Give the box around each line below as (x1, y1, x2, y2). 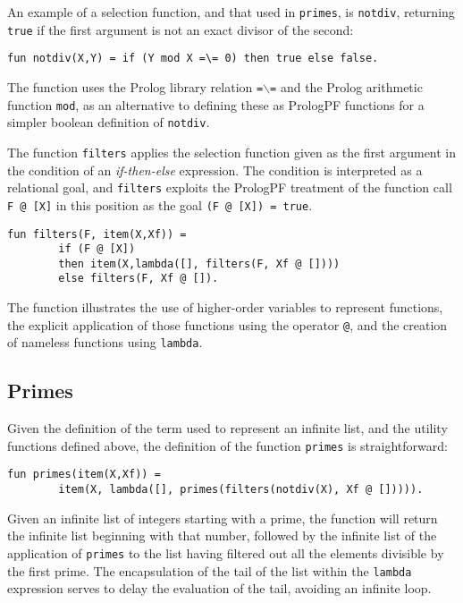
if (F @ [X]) (58, 242, 136, 256)
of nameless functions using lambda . (7, 333, 203, 352)
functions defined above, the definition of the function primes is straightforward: (7, 436, 448, 454)
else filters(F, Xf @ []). (58, 272, 219, 285)
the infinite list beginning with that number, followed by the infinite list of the (7, 526, 437, 545)
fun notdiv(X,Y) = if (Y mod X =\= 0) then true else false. (7, 52, 379, 65)
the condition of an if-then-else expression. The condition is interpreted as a (7, 160, 423, 179)
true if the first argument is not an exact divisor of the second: (7, 20, 354, 38)
